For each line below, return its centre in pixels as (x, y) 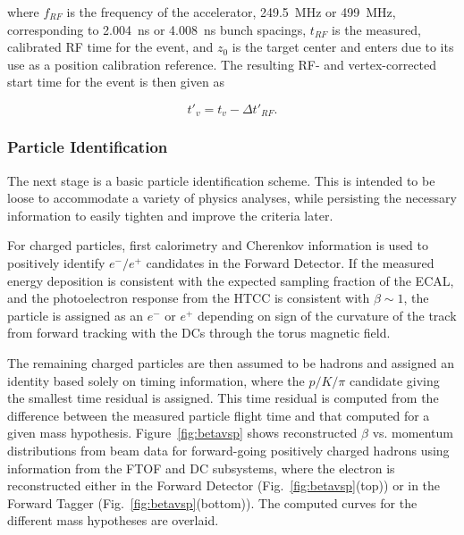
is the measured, (376, 29)
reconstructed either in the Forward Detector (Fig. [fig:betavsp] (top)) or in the (224, 485)
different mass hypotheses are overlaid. (113, 520)
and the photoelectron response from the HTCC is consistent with (189, 298)
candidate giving (395, 380)
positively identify (56, 263)
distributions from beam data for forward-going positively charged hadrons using (228, 450)
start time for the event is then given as (116, 82)
